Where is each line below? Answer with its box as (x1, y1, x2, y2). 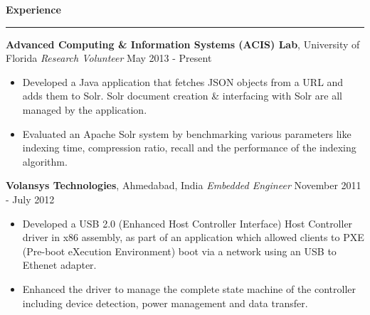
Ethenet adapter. (22, 257, 97, 272)
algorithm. (22, 154, 68, 169)
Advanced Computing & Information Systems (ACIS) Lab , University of (6, 36, 360, 51)
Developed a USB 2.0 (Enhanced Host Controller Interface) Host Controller (22, 215, 353, 230)
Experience (6, 2, 61, 16)
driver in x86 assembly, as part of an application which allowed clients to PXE (22, 230, 364, 245)
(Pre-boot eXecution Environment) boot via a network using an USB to (22, 243, 337, 258)
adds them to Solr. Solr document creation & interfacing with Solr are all (22, 88, 342, 103)
